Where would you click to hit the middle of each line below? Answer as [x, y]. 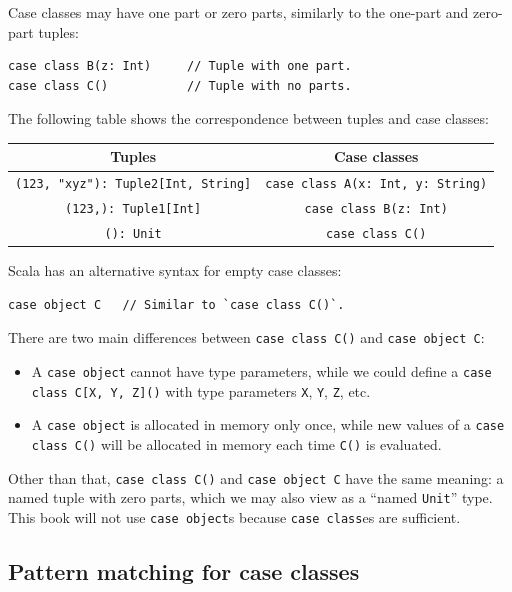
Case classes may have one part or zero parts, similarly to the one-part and [238, 12]
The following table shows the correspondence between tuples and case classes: [248, 118]
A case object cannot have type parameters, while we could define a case [261, 371]
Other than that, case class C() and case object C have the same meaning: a [256, 477]
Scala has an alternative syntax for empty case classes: [175, 270]
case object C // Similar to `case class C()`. [176, 304]
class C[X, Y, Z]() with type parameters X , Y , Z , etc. [201, 390]
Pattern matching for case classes [184, 571]
